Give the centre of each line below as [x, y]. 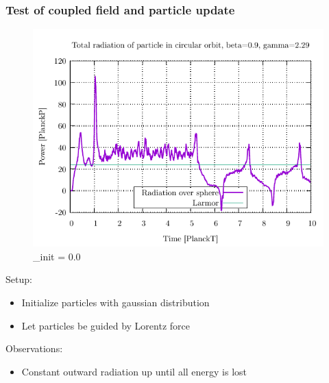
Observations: [34, 348]
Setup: [19, 279]
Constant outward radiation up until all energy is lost [134, 371]
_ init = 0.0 [57, 256]
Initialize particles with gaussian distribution [115, 302]
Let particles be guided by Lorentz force [106, 325]
